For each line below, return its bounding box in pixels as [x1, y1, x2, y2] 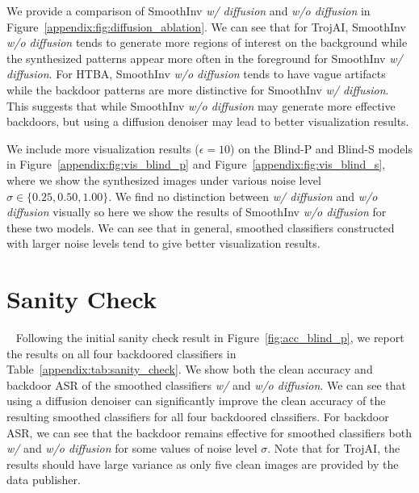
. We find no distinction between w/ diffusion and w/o [108, 187, 378, 204]
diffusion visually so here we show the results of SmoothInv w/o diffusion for [6, 203, 387, 220]
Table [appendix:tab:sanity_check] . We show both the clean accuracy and [6, 361, 373, 378]
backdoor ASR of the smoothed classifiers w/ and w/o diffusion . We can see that [6, 376, 406, 393]
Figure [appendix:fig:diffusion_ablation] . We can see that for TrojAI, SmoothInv [6, 18, 406, 35]
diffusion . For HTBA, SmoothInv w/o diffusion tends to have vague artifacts [6, 65, 386, 82]
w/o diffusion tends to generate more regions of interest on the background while [6, 34, 408, 51]
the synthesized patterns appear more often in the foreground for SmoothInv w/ [6, 49, 403, 66]
